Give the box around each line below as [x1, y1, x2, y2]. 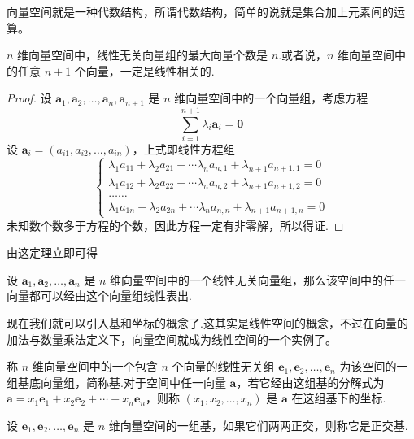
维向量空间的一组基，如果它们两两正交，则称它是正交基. [108, 416, 408, 433]
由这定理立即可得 [7, 244, 98, 261]
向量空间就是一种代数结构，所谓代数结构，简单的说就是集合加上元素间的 [7, 3, 394, 20]
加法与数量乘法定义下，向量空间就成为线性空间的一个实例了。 [7, 330, 337, 347]
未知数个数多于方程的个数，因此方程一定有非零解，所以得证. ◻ [7, 216, 344, 233]
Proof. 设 [7, 89, 52, 106]
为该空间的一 [339, 358, 408, 375]
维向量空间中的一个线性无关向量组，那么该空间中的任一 [110, 271, 407, 288]
